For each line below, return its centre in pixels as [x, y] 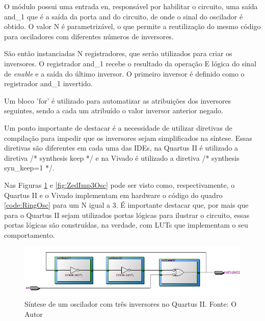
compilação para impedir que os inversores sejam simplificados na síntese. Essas [128, 138]
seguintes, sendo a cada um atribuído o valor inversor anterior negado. [114, 110]
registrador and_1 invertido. [48, 83]
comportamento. [30, 234]
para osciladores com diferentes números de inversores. [89, 36]
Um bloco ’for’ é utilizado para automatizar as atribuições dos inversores [118, 100]
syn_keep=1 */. [29, 168]
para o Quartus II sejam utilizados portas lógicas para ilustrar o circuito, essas [127, 215]
